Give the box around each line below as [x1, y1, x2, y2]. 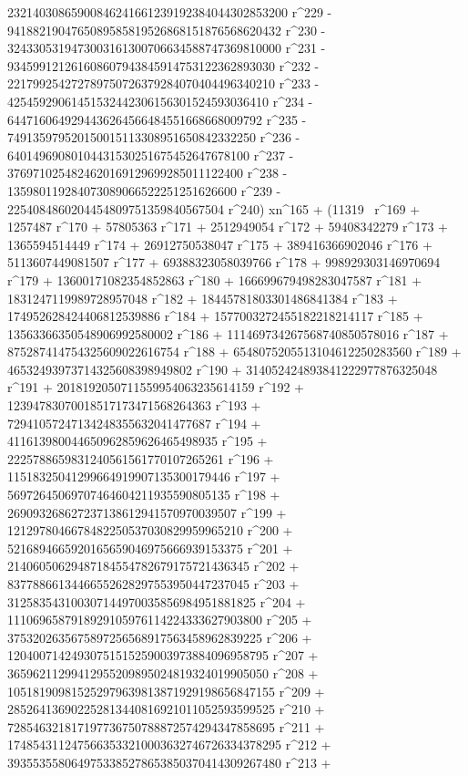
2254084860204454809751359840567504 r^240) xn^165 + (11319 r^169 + [7, 199, 421, 218]
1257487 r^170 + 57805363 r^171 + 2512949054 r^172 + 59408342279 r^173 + [7, 217, 448, 236]
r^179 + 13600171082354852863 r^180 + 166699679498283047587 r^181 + [7, 270, 422, 289]
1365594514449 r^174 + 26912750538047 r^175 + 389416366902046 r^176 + [7, 234, 432, 253]
